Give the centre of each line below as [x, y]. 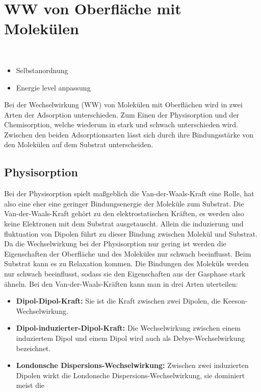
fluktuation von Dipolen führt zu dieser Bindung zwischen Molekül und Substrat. [131, 233]
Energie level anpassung [53, 87]
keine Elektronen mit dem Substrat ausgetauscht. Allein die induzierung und [124, 224]
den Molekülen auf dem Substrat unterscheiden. [79, 144]
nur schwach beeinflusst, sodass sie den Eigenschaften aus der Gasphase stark [125, 274]
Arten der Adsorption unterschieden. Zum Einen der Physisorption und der [122, 114]
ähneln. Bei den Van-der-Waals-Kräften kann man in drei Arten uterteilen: [121, 283]
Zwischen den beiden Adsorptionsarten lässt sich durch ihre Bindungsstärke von [129, 134]
